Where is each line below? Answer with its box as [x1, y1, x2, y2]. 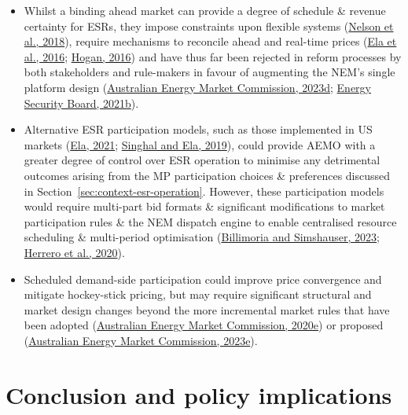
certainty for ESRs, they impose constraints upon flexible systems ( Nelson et [24, 17, 394, 34]
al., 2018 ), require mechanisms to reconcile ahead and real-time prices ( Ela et [24, 33, 397, 50]
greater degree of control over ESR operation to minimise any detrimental [24, 152, 380, 168]
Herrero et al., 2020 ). [24, 244, 125, 260]
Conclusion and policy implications [6, 378, 392, 410]
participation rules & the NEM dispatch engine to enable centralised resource [24, 213, 397, 230]
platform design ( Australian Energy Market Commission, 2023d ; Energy [24, 79, 371, 95]
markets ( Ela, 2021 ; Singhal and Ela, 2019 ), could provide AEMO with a [24, 136, 376, 152]
